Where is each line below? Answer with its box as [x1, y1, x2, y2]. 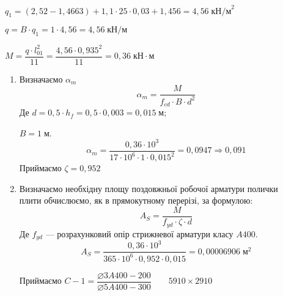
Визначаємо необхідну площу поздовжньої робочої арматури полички [19, 182, 278, 194]
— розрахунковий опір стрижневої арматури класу [45, 227, 233, 240]
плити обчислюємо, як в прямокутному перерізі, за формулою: [19, 194, 253, 207]
